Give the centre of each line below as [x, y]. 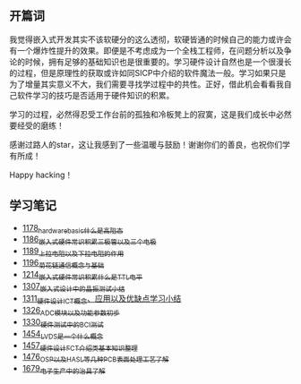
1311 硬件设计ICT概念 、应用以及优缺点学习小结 [102, 300]
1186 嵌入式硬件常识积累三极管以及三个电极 [89, 240]
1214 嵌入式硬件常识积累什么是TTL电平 [82, 275]
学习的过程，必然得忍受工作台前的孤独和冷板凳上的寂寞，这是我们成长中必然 [150, 114]
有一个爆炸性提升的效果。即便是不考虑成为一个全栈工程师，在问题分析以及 [146, 50]
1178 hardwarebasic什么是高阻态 [73, 229]
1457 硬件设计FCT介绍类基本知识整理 [80, 346]
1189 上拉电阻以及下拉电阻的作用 [73, 252]
